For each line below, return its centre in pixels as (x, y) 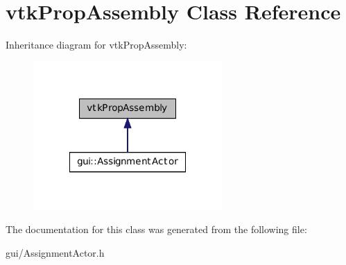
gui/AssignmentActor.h (55, 252)
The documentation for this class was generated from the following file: (156, 229)
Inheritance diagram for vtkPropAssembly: (96, 45)
